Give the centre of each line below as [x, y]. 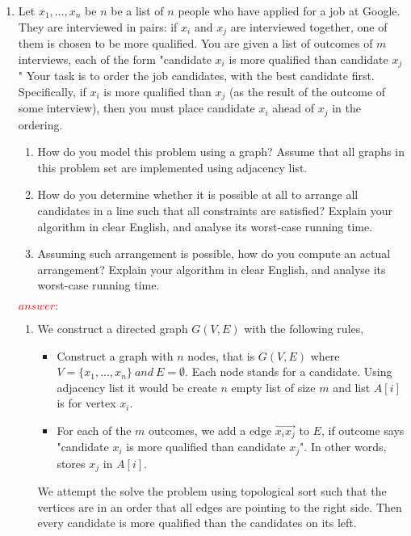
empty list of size [273, 387]
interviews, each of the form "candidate [115, 59]
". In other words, [343, 447]
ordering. [40, 124]
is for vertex [86, 403]
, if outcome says [363, 430]
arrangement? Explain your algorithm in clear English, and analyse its [212, 269]
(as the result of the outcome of [308, 91]
